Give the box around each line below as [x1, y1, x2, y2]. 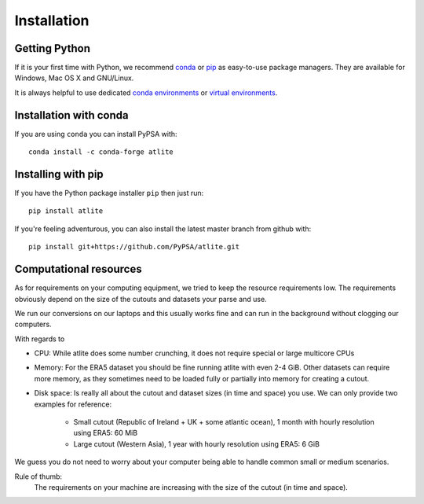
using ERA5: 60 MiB [73, 429, 137, 438]
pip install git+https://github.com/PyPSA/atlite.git [28, 242, 239, 252]
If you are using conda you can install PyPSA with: [14, 129, 177, 138]
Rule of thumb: [14, 472, 63, 481]
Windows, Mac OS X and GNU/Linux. [14, 73, 134, 83]
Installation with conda [14, 109, 129, 122]
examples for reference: [34, 399, 112, 409]
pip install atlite [28, 207, 104, 215]
